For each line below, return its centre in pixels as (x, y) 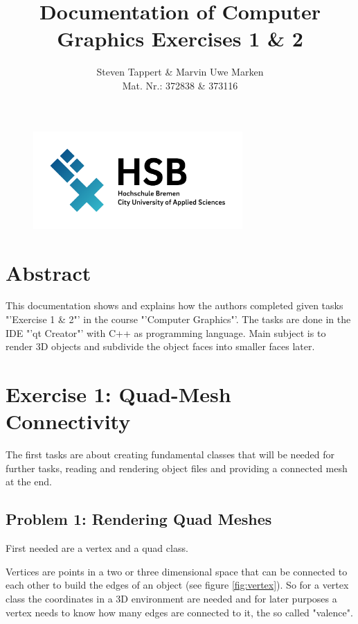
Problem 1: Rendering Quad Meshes (139, 519)
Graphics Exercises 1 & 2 (180, 38)
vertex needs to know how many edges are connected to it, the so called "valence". (179, 612)
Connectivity (68, 421)
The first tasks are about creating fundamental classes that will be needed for (170, 454)
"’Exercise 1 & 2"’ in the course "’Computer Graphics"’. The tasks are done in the (178, 319)
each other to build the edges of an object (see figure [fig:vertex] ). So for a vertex (177, 585)
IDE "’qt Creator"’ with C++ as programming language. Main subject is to (166, 332)
